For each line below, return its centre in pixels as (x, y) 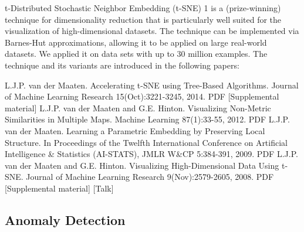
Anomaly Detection (65, 219)
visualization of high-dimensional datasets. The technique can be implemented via (152, 31)
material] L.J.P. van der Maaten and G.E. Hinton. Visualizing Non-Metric (138, 108)
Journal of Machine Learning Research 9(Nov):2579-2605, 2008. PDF (150, 177)
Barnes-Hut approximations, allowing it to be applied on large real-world (136, 42)
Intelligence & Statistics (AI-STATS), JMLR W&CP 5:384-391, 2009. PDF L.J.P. (151, 154)
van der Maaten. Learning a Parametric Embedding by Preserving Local (135, 130)
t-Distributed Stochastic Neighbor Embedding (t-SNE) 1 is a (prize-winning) (143, 8)
